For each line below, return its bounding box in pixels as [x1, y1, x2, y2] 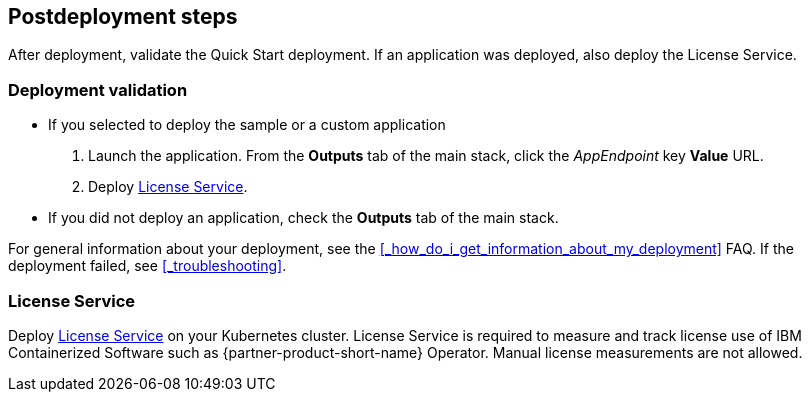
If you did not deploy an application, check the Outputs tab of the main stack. [48, 209, 559, 227]
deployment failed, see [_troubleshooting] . [8, 257, 287, 275]
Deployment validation [8, 79, 188, 100]
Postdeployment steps [8, 4, 238, 29]
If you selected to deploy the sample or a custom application [48, 116, 446, 134]
